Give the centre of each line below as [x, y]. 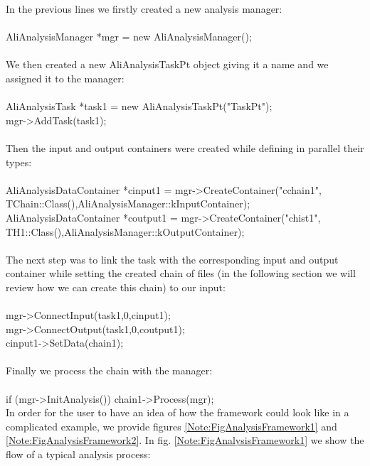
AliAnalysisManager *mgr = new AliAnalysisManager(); [129, 37]
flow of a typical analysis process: [78, 454]
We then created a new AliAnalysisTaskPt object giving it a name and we [167, 64]
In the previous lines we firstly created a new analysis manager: [144, 9]
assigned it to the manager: [65, 78]
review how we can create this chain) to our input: [116, 287]
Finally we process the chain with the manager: [109, 370]
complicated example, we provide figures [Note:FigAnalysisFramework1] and [171, 426]
